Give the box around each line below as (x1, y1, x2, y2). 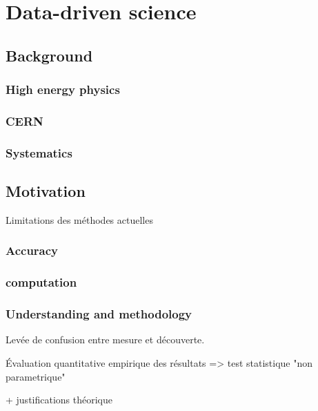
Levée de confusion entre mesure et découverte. (6, 332, 205, 347)
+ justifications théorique (6, 392, 112, 407)
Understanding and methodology (6, 305, 192, 323)
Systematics (6, 144, 72, 161)
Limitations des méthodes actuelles (6, 212, 153, 227)
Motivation (6, 180, 86, 202)
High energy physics (6, 81, 120, 98)
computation (6, 274, 77, 291)
